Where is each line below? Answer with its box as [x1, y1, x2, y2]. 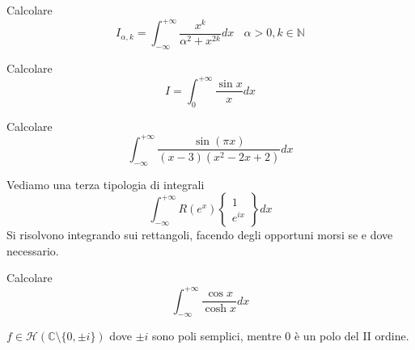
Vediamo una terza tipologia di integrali [6, 175, 205, 192]
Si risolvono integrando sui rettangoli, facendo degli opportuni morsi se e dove [6, 226, 393, 243]
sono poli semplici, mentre [152, 327, 282, 344]
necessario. [6, 242, 59, 259]
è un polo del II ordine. [294, 327, 409, 344]
